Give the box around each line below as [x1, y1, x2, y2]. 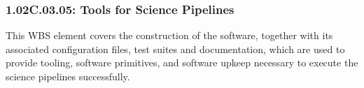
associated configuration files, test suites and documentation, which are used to [6, 41, 345, 56]
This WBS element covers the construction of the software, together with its [6, 28, 333, 43]
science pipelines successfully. [6, 69, 130, 83]
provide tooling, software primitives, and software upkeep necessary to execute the [6, 55, 358, 70]
